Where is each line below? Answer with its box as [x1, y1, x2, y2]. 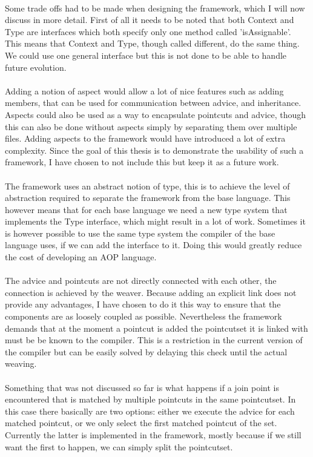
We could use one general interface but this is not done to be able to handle [5, 48, 287, 61]
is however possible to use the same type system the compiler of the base [5, 226, 275, 239]
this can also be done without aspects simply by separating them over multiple [5, 120, 297, 133]
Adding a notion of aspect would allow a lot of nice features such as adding [5, 84, 284, 97]
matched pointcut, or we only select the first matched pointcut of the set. [5, 416, 277, 429]
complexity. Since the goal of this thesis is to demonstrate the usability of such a [5, 143, 304, 156]
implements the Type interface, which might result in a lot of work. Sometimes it [5, 215, 306, 228]
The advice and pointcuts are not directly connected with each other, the [5, 274, 277, 287]
